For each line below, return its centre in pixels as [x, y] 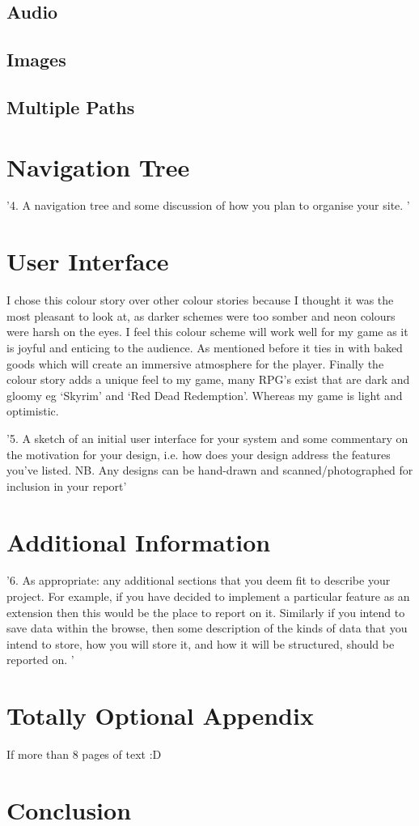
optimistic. [33, 411]
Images [36, 60]
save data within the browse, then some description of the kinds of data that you [207, 628]
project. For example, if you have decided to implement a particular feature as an [208, 596]
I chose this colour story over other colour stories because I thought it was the [200, 300]
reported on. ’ [40, 660]
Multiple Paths [71, 106]
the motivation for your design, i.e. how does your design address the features [199, 454]
